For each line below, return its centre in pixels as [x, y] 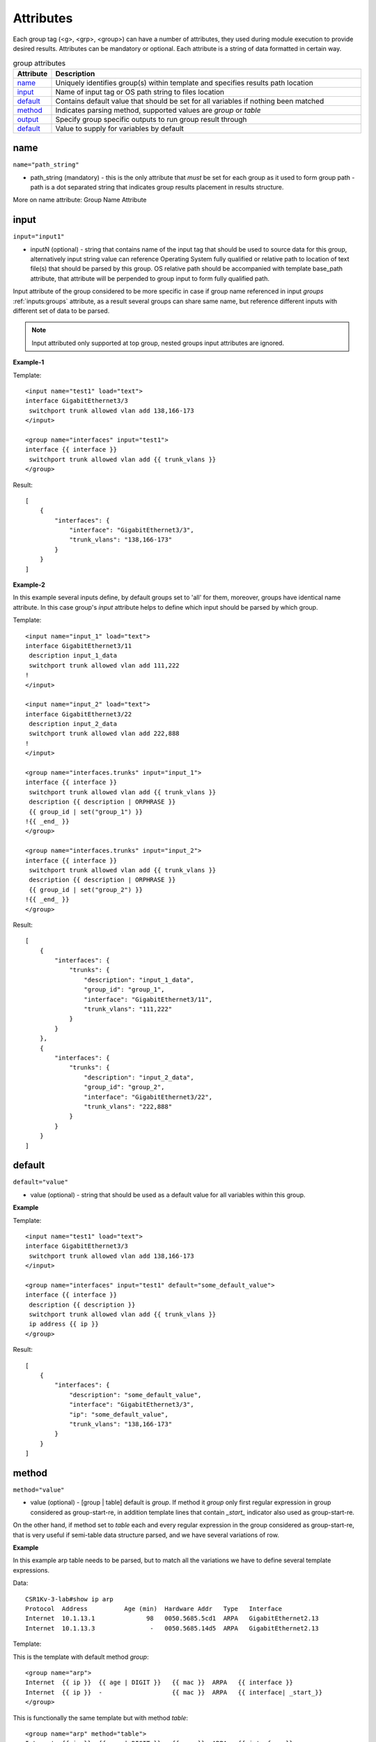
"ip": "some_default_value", [119, 1414]
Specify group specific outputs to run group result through [151, 119]
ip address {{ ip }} [64, 1324]
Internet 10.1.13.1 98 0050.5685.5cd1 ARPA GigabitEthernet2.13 [172, 1619]
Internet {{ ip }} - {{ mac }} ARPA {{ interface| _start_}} [174, 1692]
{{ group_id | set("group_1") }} [86, 811]
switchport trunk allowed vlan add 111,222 [104, 665]
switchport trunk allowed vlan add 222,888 [104, 734]
